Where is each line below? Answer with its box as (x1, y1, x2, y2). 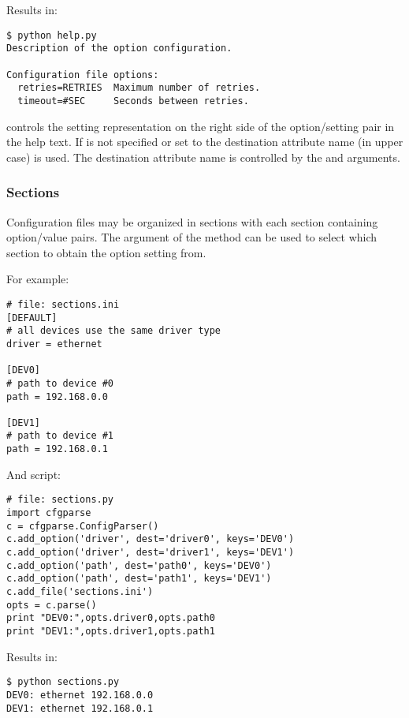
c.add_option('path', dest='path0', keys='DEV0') (6, 559, 272, 571)
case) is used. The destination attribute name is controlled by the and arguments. (6, 148, 400, 165)
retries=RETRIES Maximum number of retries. (17, 82, 261, 94)
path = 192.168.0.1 (6, 443, 108, 455)
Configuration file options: (6, 69, 159, 80)
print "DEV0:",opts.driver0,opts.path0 (6, 612, 215, 624)
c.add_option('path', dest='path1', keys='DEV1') (6, 573, 272, 585)
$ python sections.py (6, 676, 120, 688)
